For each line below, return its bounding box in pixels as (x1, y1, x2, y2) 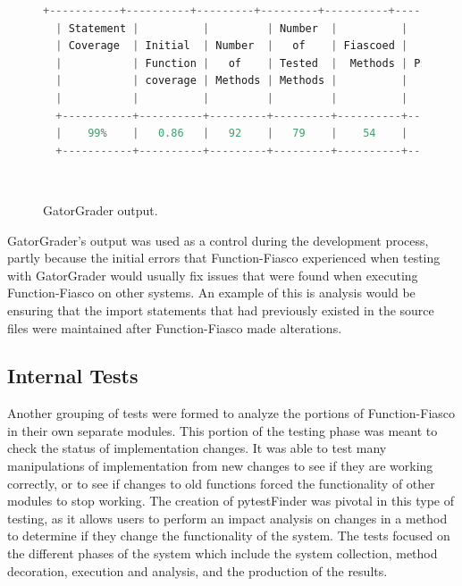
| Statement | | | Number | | (55, 21, 408, 35)
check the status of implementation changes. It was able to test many (7, 439, 387, 457)
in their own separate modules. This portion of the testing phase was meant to (7, 421, 438, 439)
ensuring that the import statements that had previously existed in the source (7, 300, 434, 319)
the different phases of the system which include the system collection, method (7, 544, 438, 563)
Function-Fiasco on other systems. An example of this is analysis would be (7, 283, 416, 302)
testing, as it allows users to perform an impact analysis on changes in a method (7, 508, 448, 527)
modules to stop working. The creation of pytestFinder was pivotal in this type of (7, 491, 455, 510)
